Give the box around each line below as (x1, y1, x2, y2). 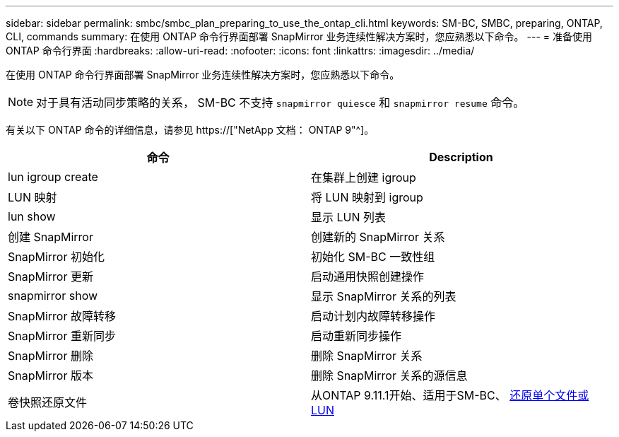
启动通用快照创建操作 (311, 269, 425, 284)
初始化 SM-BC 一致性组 (311, 250, 435, 264)
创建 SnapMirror (8, 230, 93, 244)
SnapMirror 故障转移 (8, 309, 116, 323)
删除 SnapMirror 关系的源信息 (311, 368, 468, 383)
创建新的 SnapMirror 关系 (311, 230, 445, 244)
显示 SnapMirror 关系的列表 (311, 289, 456, 303)
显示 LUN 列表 (311, 210, 387, 224)
